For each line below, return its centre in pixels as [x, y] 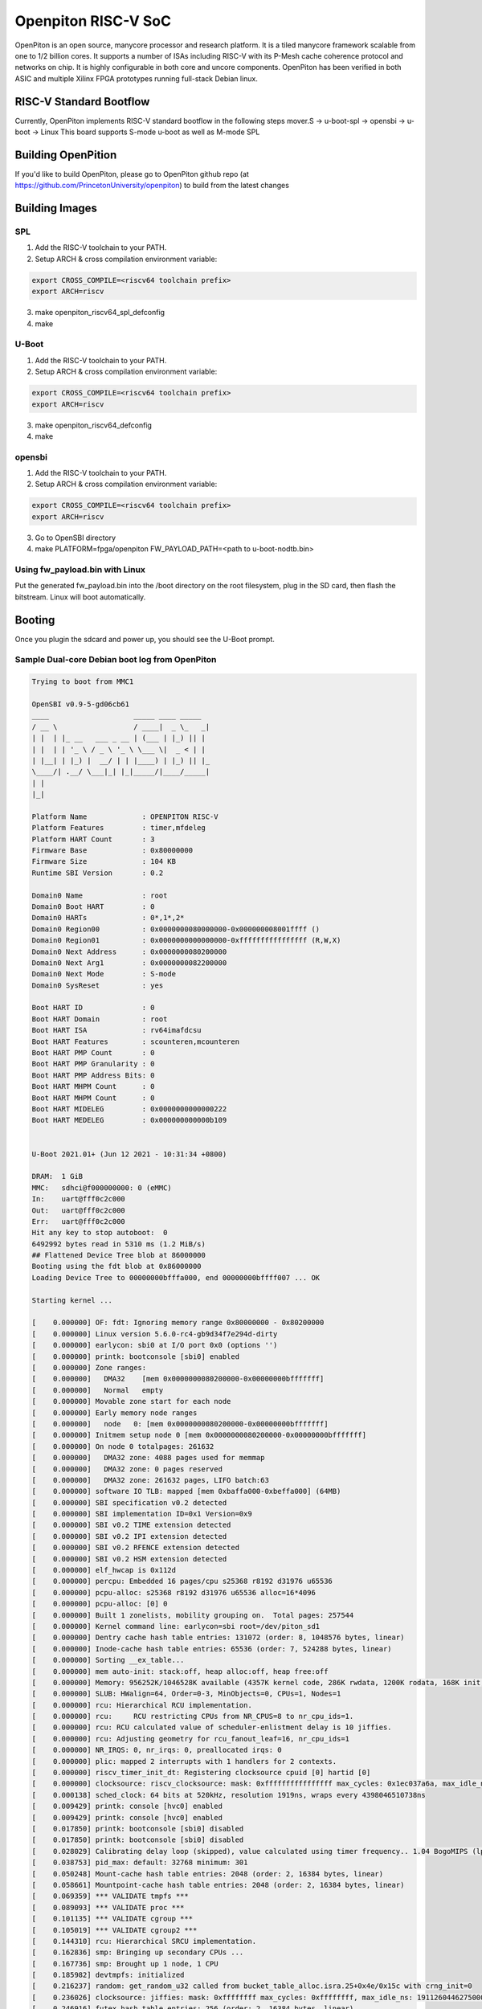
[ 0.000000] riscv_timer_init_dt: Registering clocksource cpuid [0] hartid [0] [201, 1773]
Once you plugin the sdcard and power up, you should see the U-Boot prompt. [145, 639]
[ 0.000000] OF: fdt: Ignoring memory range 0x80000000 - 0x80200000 [178, 1323]
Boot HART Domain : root [100, 1019]
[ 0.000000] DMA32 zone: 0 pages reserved [127, 1469]
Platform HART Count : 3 [94, 839]
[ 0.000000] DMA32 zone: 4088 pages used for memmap [148, 1458]
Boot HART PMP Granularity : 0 [94, 1064]
